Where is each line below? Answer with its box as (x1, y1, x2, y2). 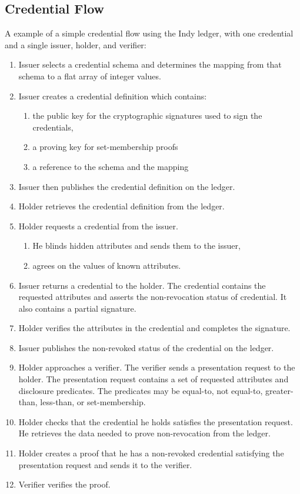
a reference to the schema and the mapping (32, 160, 189, 172)
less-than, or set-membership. (40, 396, 146, 408)
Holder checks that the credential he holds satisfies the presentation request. (18, 415, 293, 428)
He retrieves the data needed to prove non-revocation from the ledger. (18, 427, 271, 439)
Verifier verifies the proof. (18, 478, 111, 490)
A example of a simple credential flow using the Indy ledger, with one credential (5, 27, 294, 39)
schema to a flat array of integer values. (18, 69, 161, 82)
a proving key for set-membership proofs (32, 141, 178, 153)
